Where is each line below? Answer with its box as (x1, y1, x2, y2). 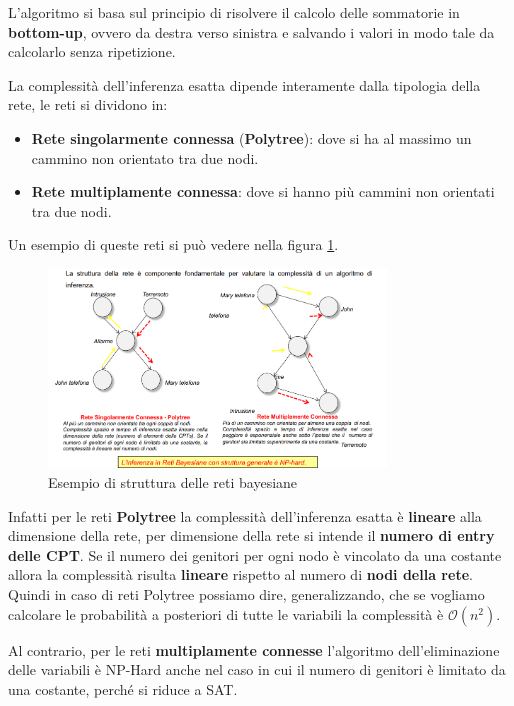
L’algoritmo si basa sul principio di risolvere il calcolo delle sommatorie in (8, 2, 460, 22)
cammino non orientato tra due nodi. (31, 147, 259, 168)
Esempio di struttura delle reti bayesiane (48, 472, 298, 493)
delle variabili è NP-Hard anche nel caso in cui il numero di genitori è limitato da (8, 659, 506, 680)
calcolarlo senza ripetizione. (8, 41, 176, 62)
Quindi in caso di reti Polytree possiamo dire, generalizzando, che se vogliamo (8, 584, 485, 605)
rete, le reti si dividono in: (8, 94, 168, 115)
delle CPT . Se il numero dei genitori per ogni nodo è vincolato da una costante (8, 544, 502, 565)
